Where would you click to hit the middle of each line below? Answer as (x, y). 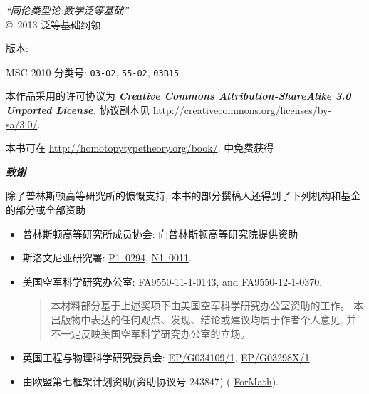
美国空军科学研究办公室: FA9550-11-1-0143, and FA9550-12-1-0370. (172, 281)
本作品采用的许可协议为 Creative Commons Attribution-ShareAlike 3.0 (178, 96)
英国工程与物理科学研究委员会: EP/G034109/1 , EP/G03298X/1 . (167, 357)
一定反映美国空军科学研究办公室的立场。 (156, 333)
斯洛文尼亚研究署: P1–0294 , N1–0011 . (107, 258)
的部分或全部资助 (46, 209)
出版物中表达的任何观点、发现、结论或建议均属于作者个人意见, (197, 319)
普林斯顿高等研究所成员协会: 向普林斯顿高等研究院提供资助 (160, 233)
